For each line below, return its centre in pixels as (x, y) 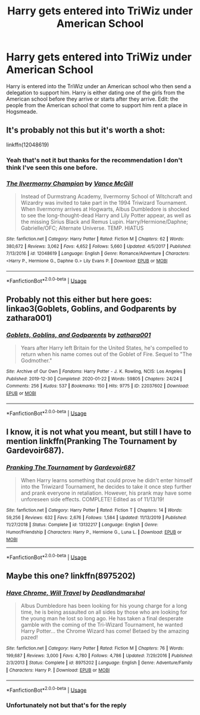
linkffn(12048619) (28, 145)
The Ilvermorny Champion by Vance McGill (70, 183)
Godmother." (36, 360)
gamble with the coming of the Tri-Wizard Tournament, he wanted (102, 625)
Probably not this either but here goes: (79, 299)
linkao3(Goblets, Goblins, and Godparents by (91, 309)
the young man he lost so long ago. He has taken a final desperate (102, 618)
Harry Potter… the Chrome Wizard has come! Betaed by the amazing (105, 631)
